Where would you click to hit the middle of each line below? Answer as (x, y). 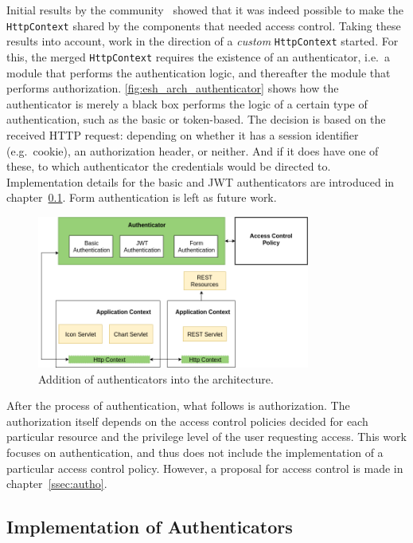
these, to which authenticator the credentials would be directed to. (169, 166)
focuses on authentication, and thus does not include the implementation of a (195, 452)
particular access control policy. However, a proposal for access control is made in (205, 468)
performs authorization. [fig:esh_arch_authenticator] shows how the (173, 88)
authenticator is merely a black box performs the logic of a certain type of (187, 103)
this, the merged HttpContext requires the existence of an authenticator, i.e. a (199, 56)
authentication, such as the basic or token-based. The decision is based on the (196, 119)
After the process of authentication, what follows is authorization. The (178, 405)
